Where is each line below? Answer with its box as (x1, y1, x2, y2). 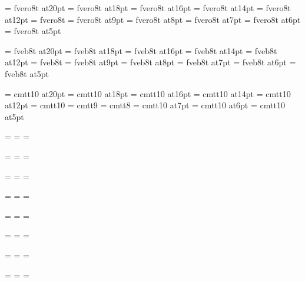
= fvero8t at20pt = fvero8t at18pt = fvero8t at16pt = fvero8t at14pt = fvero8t (5, 2, 291, 14)
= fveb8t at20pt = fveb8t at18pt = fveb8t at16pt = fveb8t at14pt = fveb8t (5, 44, 277, 57)
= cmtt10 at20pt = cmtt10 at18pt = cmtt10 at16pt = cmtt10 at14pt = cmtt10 (5, 87, 291, 99)
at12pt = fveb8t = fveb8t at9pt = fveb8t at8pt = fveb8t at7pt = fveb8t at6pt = (5, 56, 296, 68)
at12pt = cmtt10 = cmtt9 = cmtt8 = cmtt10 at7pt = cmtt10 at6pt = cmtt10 (5, 99, 285, 111)
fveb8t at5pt (5, 67, 49, 79)
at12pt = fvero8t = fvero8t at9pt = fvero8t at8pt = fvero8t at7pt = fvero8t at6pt (5, 13, 301, 25)
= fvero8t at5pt (5, 25, 61, 37)
